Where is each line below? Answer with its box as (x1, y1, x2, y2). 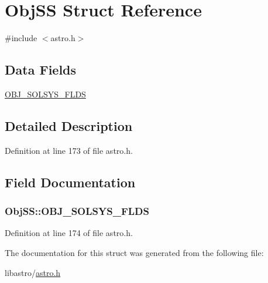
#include (5, 32, 37, 44)
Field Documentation (5, 173, 136, 191)
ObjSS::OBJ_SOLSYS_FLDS (5, 204, 149, 218)
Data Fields (5, 60, 77, 79)
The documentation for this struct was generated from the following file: (5, 246, 264, 258)
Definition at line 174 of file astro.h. (5, 227, 133, 239)
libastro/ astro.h (5, 266, 61, 278)
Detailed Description (5, 116, 133, 134)
